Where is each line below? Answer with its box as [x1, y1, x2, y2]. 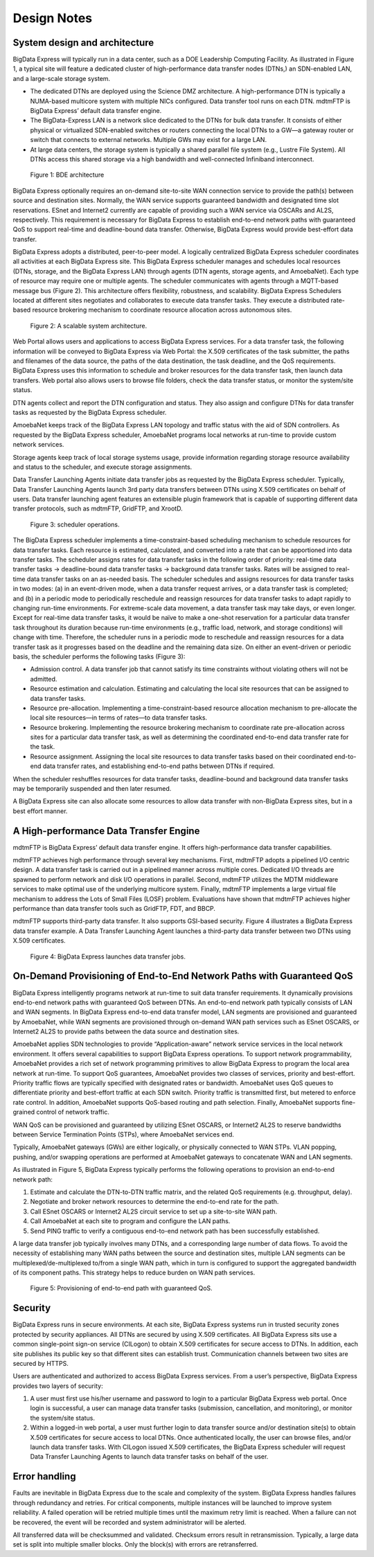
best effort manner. [12, 807, 68, 815]
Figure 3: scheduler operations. [30, 520, 121, 528]
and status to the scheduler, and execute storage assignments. [12, 463, 193, 471]
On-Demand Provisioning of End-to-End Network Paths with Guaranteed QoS [12, 970, 353, 982]
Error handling [12, 1470, 76, 1482]
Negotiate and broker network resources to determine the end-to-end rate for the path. [30, 1198, 279, 1206]
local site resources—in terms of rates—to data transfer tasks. [30, 713, 208, 722]
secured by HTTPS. [12, 1359, 69, 1367]
